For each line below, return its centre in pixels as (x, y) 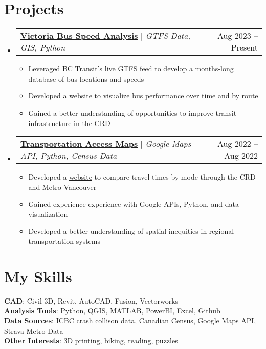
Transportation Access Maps (79, 144)
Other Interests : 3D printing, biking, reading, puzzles (91, 341)
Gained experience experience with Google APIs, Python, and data (134, 204)
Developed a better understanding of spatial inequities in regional (131, 231)
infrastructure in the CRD (69, 123)
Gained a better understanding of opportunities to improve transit (132, 113)
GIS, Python (43, 47)
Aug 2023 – (237, 36)
